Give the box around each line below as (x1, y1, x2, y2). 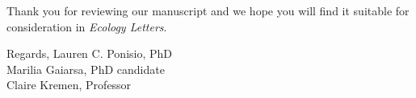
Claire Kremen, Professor (6, 76, 132, 93)
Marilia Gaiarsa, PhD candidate (6, 60, 165, 77)
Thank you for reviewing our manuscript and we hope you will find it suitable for (6, 2, 410, 18)
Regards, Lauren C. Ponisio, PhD (6, 45, 173, 62)
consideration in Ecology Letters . (6, 18, 167, 35)
